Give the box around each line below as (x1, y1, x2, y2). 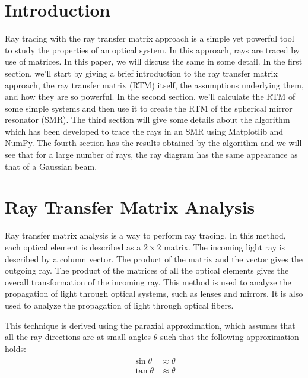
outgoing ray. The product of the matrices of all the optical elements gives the (5, 264, 289, 277)
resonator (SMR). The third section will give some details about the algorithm (5, 113, 290, 126)
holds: (5, 342, 26, 354)
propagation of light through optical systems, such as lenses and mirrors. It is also (5, 287, 303, 300)
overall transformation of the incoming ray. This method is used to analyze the (5, 275, 291, 288)
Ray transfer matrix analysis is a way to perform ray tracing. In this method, (5, 229, 286, 242)
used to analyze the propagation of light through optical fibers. (5, 298, 234, 311)
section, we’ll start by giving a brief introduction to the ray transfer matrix (5, 66, 278, 79)
